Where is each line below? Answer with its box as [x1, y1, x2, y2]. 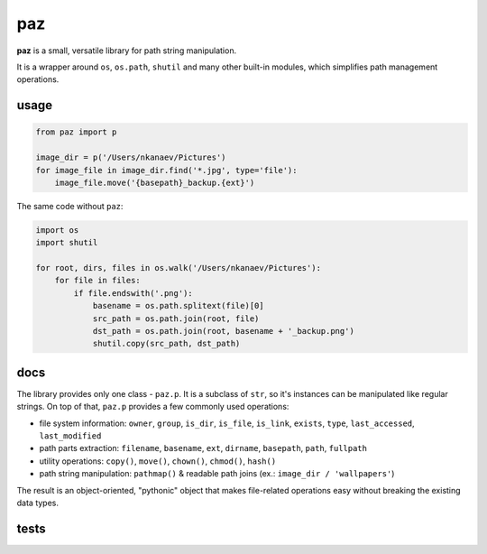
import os [35, 225, 79, 235]
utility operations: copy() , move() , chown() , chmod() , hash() [39, 456, 277, 466]
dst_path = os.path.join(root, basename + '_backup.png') [92, 326, 355, 336]
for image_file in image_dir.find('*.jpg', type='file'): [35, 165, 298, 175]
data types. [16, 497, 59, 508]
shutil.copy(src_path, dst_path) [92, 338, 241, 349]
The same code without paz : [16, 200, 124, 211]
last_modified [39, 431, 102, 441]
